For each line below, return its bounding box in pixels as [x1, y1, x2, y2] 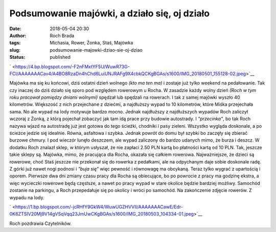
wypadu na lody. [9, 194, 44, 200]
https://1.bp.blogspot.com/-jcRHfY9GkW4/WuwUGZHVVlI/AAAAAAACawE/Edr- [15, 203, 183, 210]
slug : [9, 47, 20, 53]
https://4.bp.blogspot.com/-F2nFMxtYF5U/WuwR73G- [15, 63, 130, 69]
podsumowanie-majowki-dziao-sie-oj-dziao [50, 47, 143, 53]
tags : [9, 40, 21, 46]
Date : [9, 26, 21, 32]
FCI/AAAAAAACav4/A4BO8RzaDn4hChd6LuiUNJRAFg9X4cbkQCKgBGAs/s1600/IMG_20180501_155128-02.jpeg [9, 71, 246, 77]
